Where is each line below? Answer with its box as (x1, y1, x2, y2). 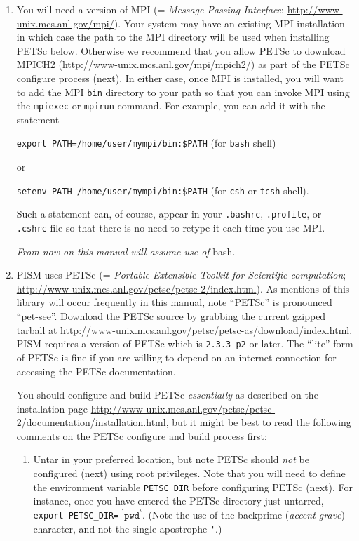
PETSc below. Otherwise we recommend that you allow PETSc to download (16, 43, 346, 58)
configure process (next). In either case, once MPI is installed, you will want (16, 70, 344, 85)
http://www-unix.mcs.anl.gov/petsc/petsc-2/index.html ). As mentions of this (16, 281, 350, 295)
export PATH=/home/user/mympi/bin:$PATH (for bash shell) (16, 135, 276, 150)
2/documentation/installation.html (16, 415, 166, 429)
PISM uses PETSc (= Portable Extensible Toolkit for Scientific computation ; (16, 267, 346, 282)
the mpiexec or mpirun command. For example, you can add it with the (16, 98, 325, 113)
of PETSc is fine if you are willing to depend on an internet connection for (16, 349, 337, 364)
